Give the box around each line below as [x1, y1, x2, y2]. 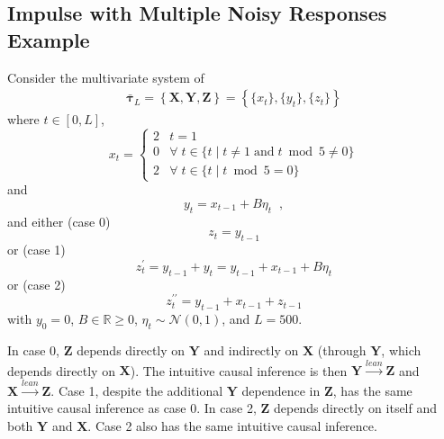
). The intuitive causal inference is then [130, 361, 348, 380]
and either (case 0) [7, 211, 111, 230]
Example [7, 25, 90, 53]
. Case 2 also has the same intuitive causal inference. [87, 416, 377, 435]
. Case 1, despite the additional [50, 381, 223, 399]
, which [381, 340, 421, 359]
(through [317, 340, 367, 359]
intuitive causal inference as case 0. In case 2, [7, 399, 257, 417]
